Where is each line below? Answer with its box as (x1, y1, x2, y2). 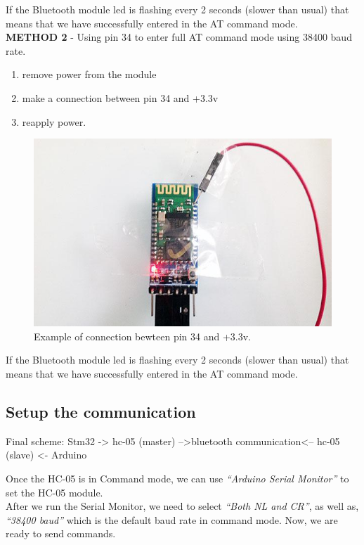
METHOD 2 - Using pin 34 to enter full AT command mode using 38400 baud (6, 30, 352, 44)
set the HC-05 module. (6, 485, 103, 499)
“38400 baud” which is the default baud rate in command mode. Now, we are (6, 512, 338, 527)
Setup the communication (6, 401, 196, 423)
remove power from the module (22, 67, 157, 82)
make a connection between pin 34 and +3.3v (22, 90, 219, 105)
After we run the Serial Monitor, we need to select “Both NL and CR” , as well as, (6, 499, 359, 513)
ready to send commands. (6, 526, 116, 541)
